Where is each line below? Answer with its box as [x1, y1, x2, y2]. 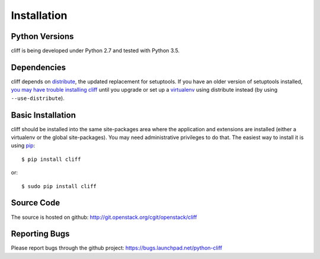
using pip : [11, 142, 36, 149]
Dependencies [11, 62, 66, 72]
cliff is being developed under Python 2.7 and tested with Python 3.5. [11, 47, 180, 54]
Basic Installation [11, 110, 76, 120]
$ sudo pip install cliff [21, 183, 97, 189]
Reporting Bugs [11, 229, 70, 239]
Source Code [11, 198, 60, 208]
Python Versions [11, 31, 74, 41]
